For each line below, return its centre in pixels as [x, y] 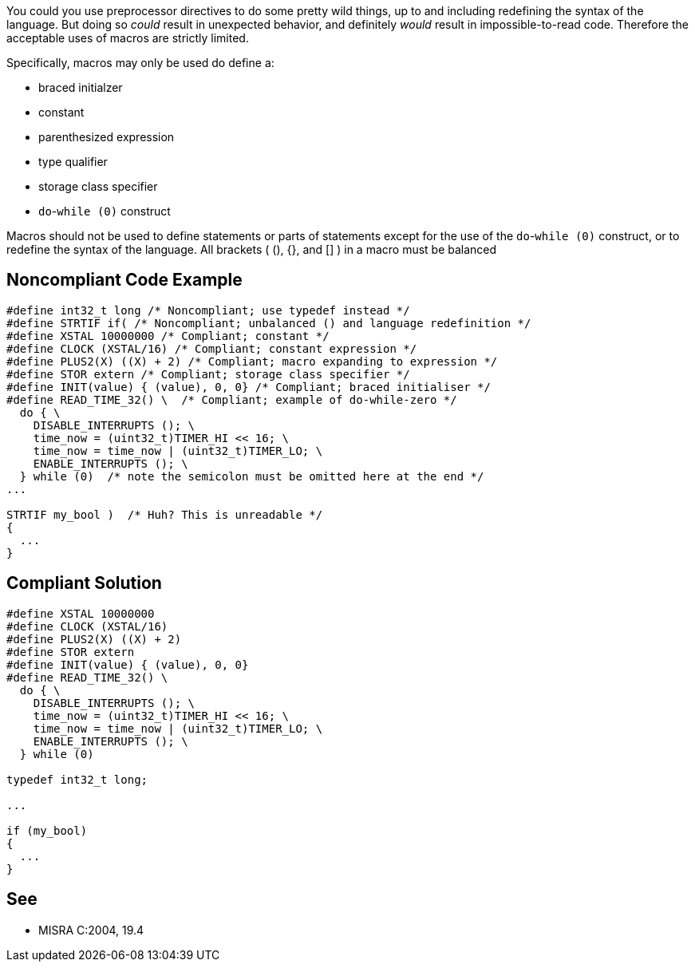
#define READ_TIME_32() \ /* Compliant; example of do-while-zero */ [232, 399]
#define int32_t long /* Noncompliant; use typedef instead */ [208, 310]
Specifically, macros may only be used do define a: [140, 63]
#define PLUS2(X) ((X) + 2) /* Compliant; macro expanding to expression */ [252, 361]
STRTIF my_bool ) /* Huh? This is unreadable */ [165, 514]
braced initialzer [81, 87]
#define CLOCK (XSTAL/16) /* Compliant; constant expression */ [212, 348]
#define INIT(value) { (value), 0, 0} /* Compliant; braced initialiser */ [249, 387]
